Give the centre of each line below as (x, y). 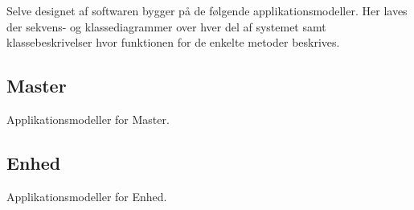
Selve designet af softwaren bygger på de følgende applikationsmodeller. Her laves (207, 10)
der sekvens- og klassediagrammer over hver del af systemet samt (166, 26)
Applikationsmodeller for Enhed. (87, 196)
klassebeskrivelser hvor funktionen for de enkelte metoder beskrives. (173, 42)
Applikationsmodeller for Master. (88, 119)
